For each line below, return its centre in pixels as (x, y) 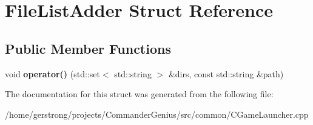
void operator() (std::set (52, 73)
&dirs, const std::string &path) (226, 73)
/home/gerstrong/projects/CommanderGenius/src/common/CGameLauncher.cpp (157, 114)
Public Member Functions (88, 48)
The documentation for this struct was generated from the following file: (139, 94)
